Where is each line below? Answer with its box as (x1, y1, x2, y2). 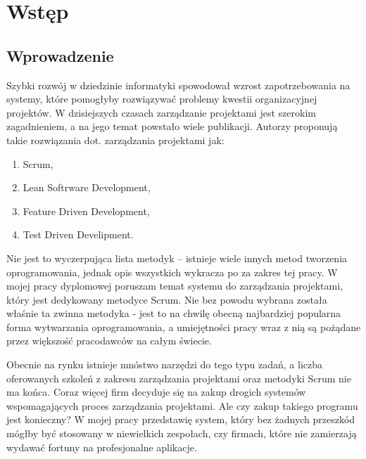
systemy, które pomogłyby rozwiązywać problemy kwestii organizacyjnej (6, 91, 317, 106)
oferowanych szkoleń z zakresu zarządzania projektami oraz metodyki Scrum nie (6, 370, 351, 385)
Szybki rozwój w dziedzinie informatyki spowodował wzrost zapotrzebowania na (6, 77, 351, 92)
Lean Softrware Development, (23, 180, 151, 195)
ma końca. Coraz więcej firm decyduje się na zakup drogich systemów (6, 384, 306, 399)
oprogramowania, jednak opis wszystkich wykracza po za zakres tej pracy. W (6, 264, 338, 279)
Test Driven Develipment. (23, 227, 134, 242)
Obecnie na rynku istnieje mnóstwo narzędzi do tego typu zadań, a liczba (6, 357, 323, 372)
